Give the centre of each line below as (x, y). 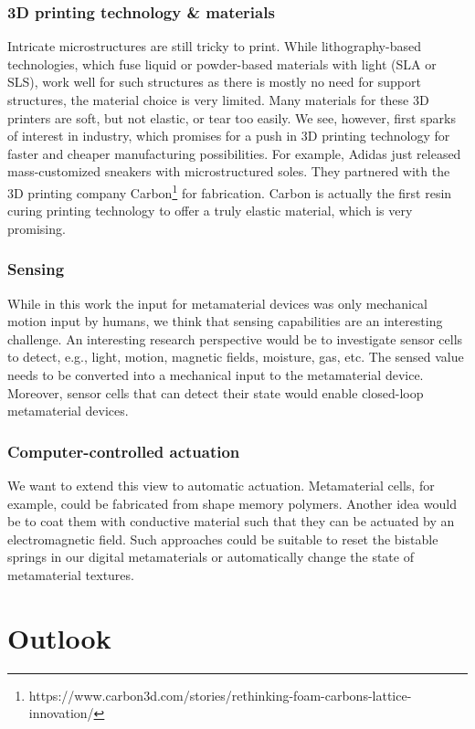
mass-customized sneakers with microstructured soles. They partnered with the (229, 171)
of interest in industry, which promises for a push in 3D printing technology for (229, 136)
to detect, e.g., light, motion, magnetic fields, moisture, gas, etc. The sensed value (236, 357)
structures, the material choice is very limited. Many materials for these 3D (218, 100)
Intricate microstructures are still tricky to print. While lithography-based (214, 46)
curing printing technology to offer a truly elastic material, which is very (210, 211)
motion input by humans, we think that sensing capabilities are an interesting (225, 321)
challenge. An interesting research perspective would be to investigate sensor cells (235, 338)
